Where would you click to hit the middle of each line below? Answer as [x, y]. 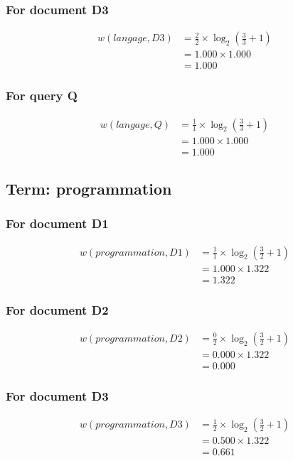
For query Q [42, 96]
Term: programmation [89, 189]
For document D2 [57, 309]
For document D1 [57, 223]
